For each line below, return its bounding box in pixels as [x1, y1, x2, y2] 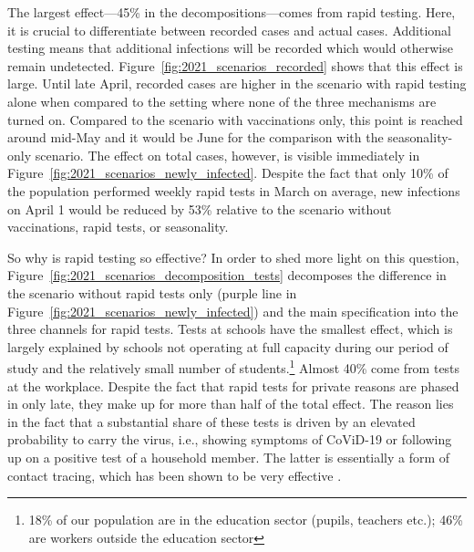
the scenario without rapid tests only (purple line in [7, 283, 297, 302]
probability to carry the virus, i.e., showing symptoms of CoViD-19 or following [7, 430, 452, 449]
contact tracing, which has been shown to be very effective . [7, 465, 342, 484]
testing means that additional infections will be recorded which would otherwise [7, 38, 453, 57]
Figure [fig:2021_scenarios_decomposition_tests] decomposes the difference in [7, 266, 447, 285]
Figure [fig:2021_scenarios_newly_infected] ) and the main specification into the [7, 301, 459, 320]
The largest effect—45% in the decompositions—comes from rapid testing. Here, [7, 3, 456, 21]
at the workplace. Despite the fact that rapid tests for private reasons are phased [7, 376, 459, 395]
